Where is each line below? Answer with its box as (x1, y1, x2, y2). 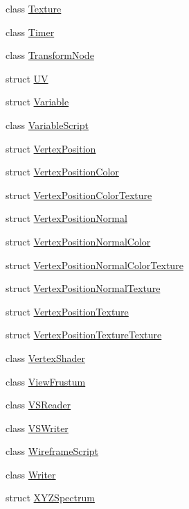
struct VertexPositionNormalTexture (6, 281, 161, 295)
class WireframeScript (6, 444, 99, 458)
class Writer (6, 467, 56, 481)
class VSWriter (6, 420, 69, 435)
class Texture (6, 1, 62, 15)
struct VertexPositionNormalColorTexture (6, 257, 183, 272)
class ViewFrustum (6, 374, 86, 388)
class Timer (6, 24, 55, 39)
